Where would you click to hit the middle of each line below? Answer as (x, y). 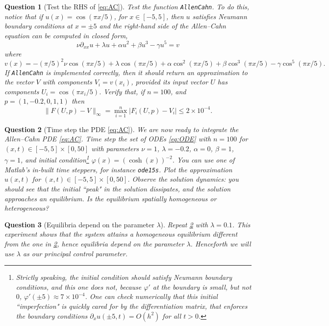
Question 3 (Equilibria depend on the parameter (79, 224)
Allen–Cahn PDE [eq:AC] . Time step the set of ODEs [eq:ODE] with (108, 139)
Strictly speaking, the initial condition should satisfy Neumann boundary (124, 277)
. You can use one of (203, 160)
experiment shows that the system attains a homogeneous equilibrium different (121, 234)
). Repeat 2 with (184, 224)
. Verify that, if (122, 91)
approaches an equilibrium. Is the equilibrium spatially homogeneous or (111, 198)
